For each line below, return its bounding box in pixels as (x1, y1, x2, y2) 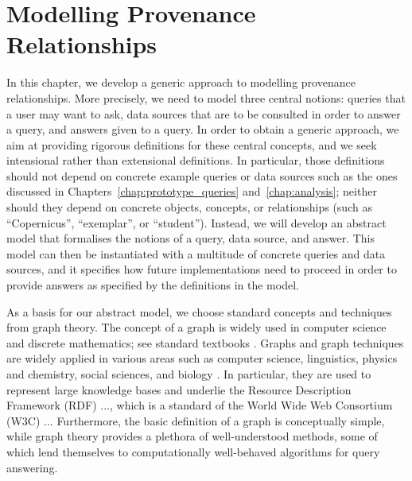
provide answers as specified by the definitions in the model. (6, 277, 299, 293)
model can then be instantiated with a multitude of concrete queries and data (6, 245, 386, 262)
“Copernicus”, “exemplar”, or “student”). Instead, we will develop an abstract (6, 214, 387, 231)
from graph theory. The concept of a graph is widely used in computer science (6, 319, 387, 336)
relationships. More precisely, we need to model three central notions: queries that (6, 89, 406, 106)
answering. (6, 459, 58, 475)
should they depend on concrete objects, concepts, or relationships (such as (6, 199, 372, 215)
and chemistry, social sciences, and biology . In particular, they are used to (6, 366, 371, 382)
